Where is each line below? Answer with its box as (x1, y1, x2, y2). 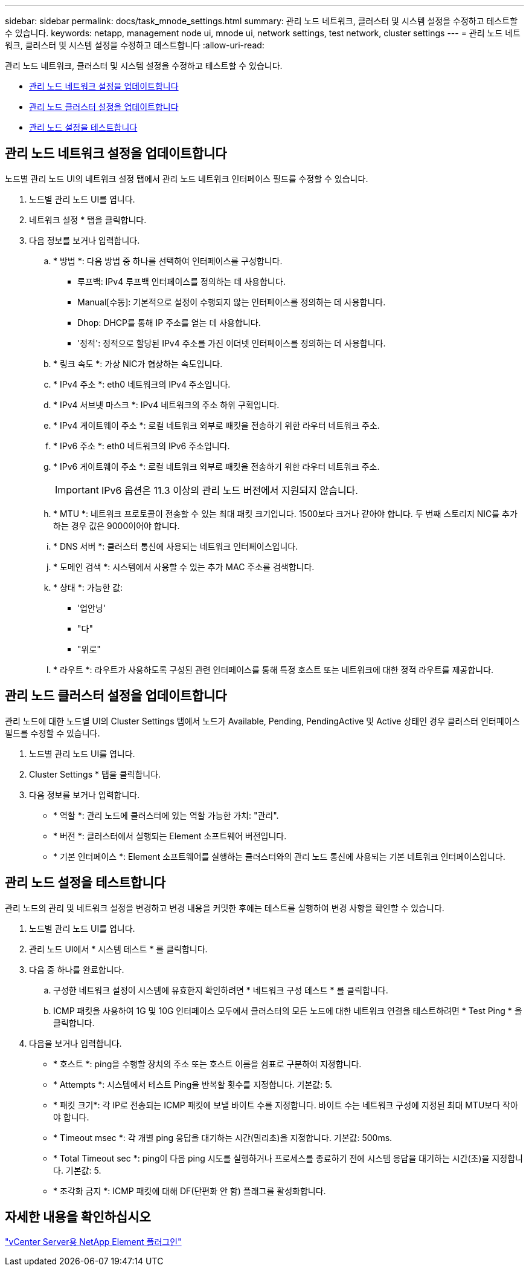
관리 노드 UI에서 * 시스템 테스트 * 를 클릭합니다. (29, 943, 208, 954)
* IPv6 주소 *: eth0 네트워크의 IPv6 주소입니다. (53, 440, 230, 451)
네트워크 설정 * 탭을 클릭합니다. (29, 214, 147, 225)
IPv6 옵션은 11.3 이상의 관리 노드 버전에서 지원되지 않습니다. (101, 484, 358, 496)
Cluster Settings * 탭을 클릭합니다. (29, 769, 161, 779)
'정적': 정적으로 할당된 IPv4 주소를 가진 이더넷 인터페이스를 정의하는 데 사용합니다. (77, 337, 386, 348)
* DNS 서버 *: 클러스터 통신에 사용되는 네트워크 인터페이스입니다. (53, 541, 298, 551)
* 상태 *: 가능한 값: (53, 582, 123, 593)
